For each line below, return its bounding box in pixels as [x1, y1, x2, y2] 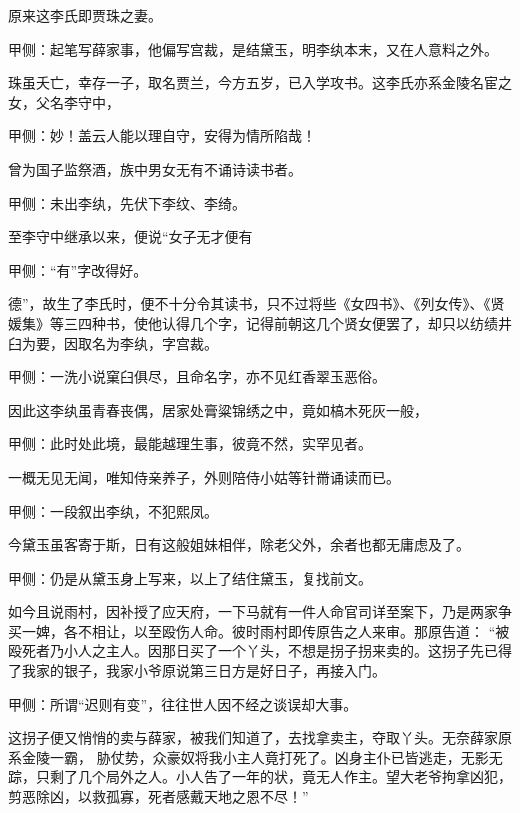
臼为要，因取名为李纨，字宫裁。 [8, 332, 218, 353]
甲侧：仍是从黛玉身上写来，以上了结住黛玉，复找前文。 [8, 567, 372, 588]
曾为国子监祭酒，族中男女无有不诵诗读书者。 [8, 158, 302, 179]
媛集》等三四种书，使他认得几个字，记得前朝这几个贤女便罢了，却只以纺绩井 [8, 312, 512, 333]
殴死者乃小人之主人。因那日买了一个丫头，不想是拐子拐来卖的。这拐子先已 [8, 640, 498, 661]
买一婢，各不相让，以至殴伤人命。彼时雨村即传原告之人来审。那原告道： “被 [8, 620, 510, 641]
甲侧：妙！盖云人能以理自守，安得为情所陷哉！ [8, 125, 316, 146]
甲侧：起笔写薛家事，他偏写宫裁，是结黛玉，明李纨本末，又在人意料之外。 [8, 38, 498, 59]
